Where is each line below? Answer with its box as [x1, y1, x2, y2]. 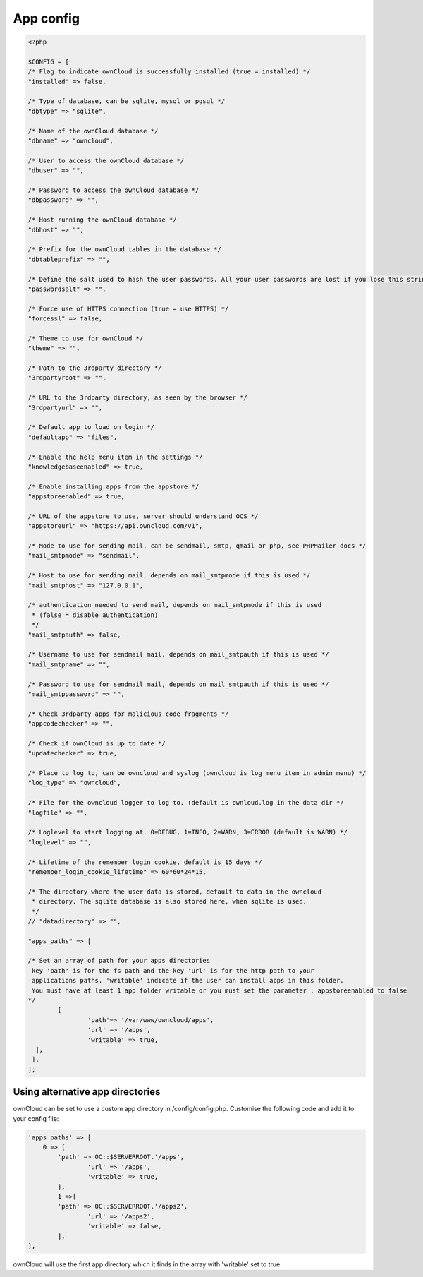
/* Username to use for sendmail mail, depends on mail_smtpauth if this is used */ [27, 650, 329, 659]
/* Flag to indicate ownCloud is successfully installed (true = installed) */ [27, 68, 311, 76]
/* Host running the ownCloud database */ [27, 216, 177, 224]
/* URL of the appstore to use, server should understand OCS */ [27, 512, 259, 520]
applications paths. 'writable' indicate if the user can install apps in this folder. [32, 976, 345, 985]
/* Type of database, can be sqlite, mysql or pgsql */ [27, 97, 226, 105]
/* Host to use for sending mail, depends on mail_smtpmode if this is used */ [27, 572, 311, 580]
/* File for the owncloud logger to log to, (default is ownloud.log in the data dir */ [27, 798, 345, 807]
